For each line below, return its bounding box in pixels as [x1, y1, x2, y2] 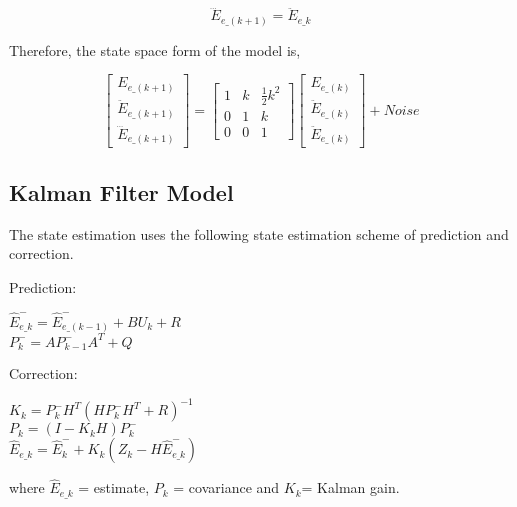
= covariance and [173, 477, 280, 498]
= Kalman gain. [301, 477, 400, 498]
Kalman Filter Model [9, 176, 234, 207]
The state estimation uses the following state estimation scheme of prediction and [9, 223, 509, 244]
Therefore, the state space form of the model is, [9, 39, 301, 60]
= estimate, [78, 477, 150, 498]
